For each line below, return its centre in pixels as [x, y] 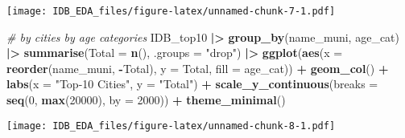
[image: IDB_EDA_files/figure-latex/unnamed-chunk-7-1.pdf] [171, 11]
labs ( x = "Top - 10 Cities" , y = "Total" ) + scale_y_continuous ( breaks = [192, 84]
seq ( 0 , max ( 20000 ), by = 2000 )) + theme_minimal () [146, 100]
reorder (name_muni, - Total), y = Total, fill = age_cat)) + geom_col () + [198, 68]
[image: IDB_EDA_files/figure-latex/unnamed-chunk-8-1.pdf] [171, 126]
